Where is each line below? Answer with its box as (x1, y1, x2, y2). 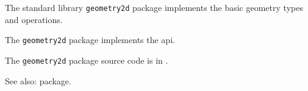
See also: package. (5, 74, 71, 87)
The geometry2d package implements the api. (5, 33, 175, 46)
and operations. (5, 13, 63, 25)
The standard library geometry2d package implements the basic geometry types (5, 1, 303, 13)
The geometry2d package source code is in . (5, 53, 168, 66)
